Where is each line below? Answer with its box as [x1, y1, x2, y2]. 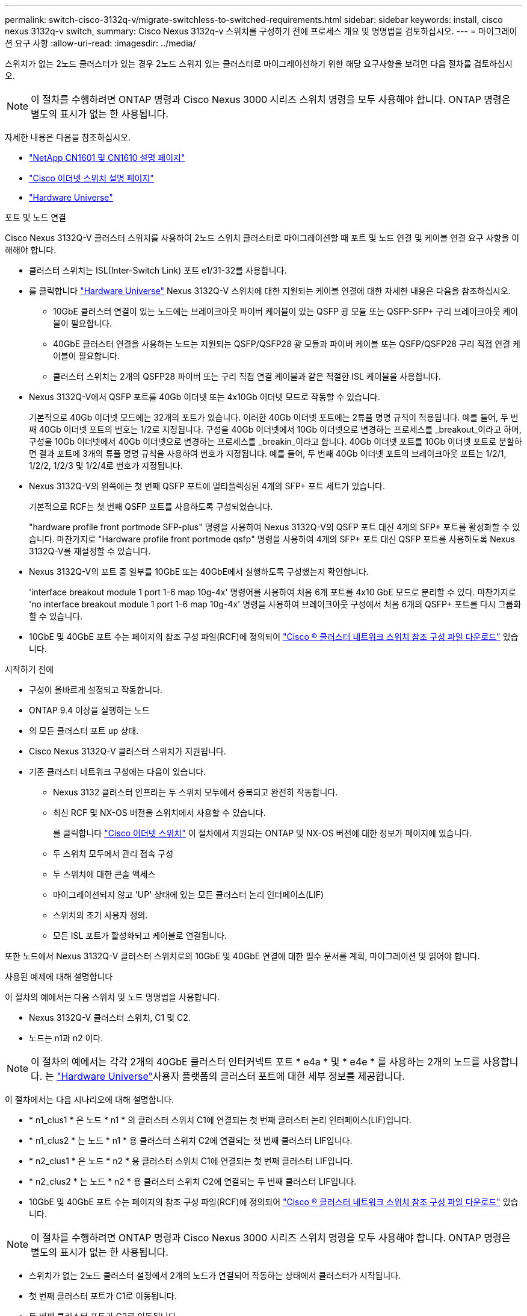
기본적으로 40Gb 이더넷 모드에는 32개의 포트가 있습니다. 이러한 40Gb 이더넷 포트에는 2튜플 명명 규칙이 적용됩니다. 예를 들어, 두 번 [29, 412, 519, 422]
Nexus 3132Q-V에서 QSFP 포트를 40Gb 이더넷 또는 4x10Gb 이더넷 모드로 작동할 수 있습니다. [29, 392, 380, 402]
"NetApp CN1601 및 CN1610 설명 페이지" [29, 152, 185, 163]
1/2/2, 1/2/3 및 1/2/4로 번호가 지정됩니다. [29, 460, 183, 471]
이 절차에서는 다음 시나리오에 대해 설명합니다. [5, 1094, 174, 1104]
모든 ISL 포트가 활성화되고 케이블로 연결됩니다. [53, 930, 227, 941]
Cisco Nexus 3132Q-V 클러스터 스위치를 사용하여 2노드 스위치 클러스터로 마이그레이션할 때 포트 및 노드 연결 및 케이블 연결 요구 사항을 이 [5, 233, 520, 243]
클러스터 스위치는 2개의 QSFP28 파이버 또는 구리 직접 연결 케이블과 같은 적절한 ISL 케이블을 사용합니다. [53, 371, 441, 381]
